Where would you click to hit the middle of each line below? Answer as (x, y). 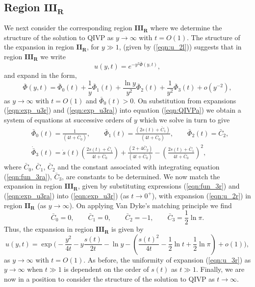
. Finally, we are (220, 269)
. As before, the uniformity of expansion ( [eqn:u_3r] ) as (167, 259)
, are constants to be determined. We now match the (141, 176)
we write (53, 56)
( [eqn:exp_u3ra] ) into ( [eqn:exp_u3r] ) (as (66, 195)
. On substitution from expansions (185, 100)
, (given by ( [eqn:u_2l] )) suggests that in (180, 47)
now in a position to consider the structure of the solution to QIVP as (109, 278)
